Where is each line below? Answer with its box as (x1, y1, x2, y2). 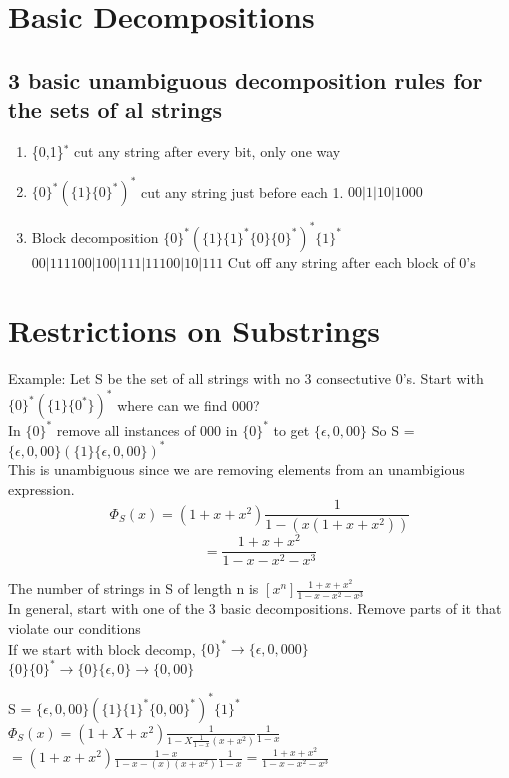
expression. (8, 478, 75, 499)
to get (273, 419, 310, 440)
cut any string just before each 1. (140, 181, 344, 202)
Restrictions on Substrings (8, 310, 381, 351)
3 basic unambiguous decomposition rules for (8, 64, 483, 95)
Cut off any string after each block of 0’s (227, 251, 476, 272)
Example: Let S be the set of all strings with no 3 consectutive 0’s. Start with (8, 368, 484, 389)
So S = (371, 419, 415, 440)
